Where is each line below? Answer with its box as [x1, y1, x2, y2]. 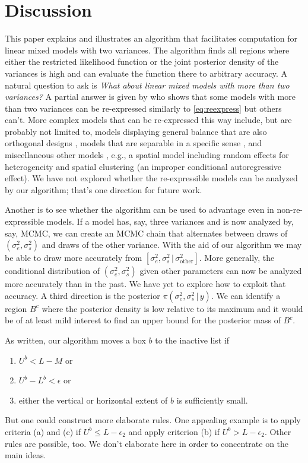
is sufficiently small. [176, 393, 248, 406]
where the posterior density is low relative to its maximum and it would [42, 302, 303, 314]
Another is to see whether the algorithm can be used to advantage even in [5, 203, 274, 216]
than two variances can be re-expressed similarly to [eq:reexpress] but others [5, 102, 282, 114]
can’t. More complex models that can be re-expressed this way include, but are [5, 114, 292, 126]
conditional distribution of [5, 264, 100, 277]
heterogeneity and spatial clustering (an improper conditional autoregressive [5, 160, 282, 172]
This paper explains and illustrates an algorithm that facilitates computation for [5, 32, 297, 45]
